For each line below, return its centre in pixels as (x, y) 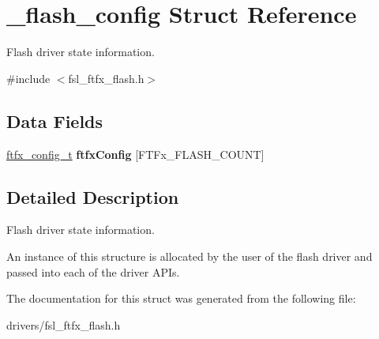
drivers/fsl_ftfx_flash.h (64, 324)
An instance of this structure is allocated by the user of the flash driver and (189, 256)
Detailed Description (93, 196)
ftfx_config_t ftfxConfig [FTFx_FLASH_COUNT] (135, 154)
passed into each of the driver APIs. (93, 271)
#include (28, 78)
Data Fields (55, 121)
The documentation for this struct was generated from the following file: (181, 298)
